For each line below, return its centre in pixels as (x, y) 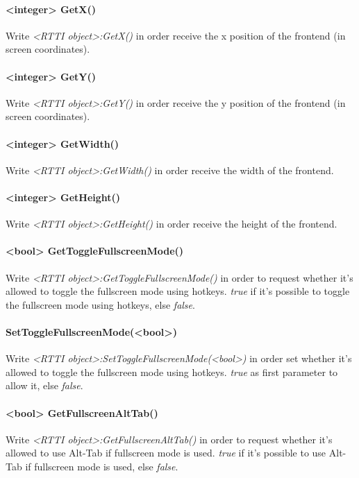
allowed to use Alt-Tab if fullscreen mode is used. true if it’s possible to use (166, 453)
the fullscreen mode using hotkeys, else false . (100, 304)
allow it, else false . (44, 385)
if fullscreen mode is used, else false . (102, 466)
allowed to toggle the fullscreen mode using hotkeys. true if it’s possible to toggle (178, 291)
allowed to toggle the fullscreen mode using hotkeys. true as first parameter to (172, 372)
